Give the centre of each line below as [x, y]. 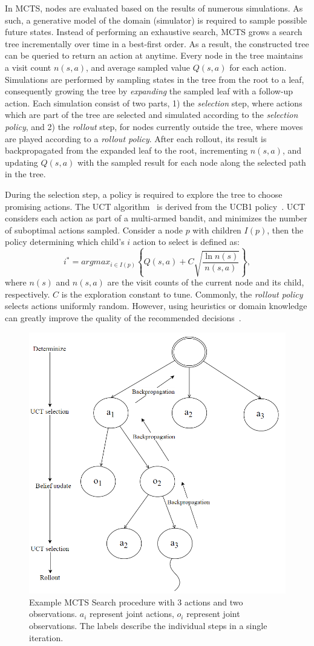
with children [217, 230]
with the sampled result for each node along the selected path [191, 162]
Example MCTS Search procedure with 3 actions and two [136, 602]
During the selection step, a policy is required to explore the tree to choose [144, 194]
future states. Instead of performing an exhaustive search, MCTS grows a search [154, 32]
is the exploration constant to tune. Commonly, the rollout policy [182, 294]
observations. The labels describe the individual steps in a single [148, 626]
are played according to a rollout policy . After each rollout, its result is [136, 138]
